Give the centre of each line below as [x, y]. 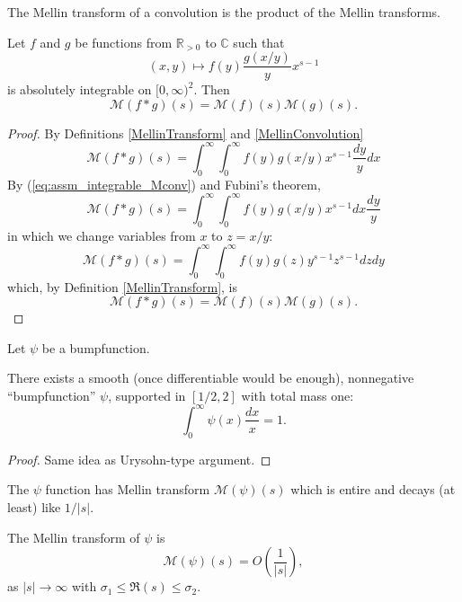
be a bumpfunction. [96, 347]
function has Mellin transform [128, 489]
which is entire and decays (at [373, 489]
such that [259, 42]
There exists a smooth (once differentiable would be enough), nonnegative [211, 378]
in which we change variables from [102, 235]
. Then [212, 89]
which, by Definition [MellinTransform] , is [122, 286]
